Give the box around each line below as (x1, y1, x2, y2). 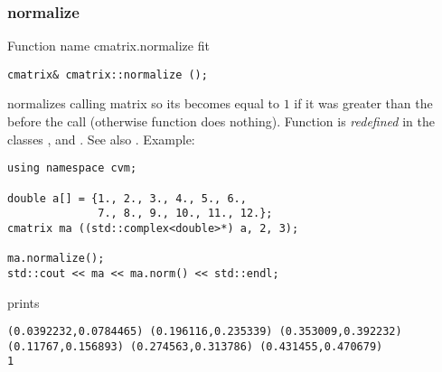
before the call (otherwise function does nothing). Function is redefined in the (7, 112, 435, 131)
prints (7, 293, 40, 312)
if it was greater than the (294, 94, 433, 113)
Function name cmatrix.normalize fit (7, 36, 210, 55)
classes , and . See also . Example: (7, 129, 195, 148)
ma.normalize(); (7, 252, 105, 265)
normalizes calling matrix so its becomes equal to (7, 94, 279, 113)
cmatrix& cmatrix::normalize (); (7, 68, 208, 81)
